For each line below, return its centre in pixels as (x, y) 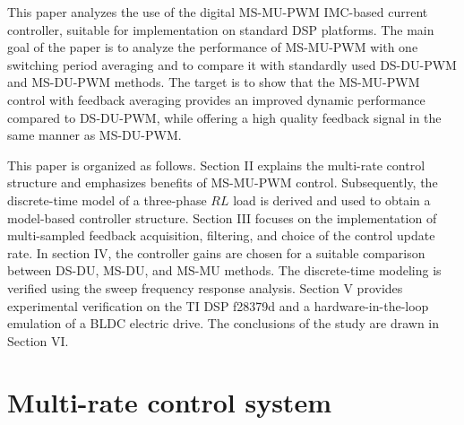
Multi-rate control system (169, 402)
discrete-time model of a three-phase (107, 199)
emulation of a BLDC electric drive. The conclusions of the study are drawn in (223, 323)
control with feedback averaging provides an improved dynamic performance (216, 99)
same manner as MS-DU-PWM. (95, 135)
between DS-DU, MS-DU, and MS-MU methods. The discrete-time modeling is (224, 270)
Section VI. (38, 340)
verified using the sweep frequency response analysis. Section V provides (205, 287)
